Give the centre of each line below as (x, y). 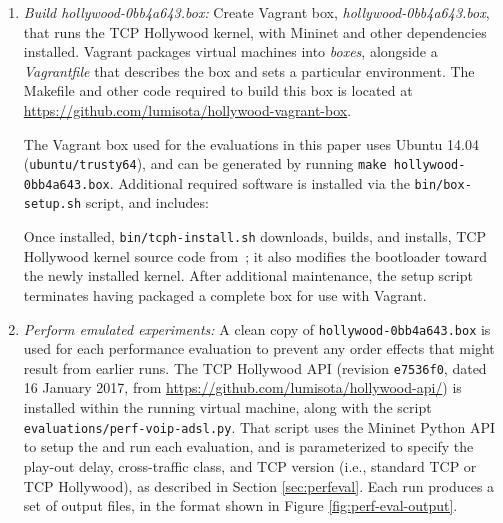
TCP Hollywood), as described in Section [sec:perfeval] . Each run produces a (259, 485)
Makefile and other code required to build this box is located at (218, 90)
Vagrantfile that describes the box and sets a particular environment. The (249, 70)
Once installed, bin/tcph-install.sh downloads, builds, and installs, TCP (254, 236)
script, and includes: (147, 202)
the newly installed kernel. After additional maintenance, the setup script (248, 275)
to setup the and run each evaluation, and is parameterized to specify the (248, 446)
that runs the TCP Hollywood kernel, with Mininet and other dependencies (255, 31)
